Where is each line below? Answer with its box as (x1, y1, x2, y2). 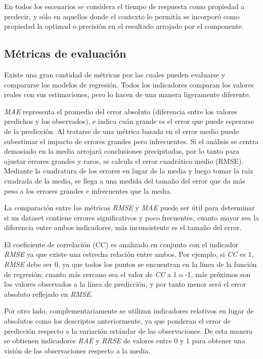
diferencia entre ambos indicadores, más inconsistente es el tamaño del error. (4, 222, 242, 233)
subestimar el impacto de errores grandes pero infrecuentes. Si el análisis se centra (4, 136, 258, 146)
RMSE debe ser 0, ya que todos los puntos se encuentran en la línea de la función (4, 259, 257, 270)
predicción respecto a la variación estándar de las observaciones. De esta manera (4, 325, 253, 336)
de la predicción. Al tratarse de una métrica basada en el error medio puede (4, 125, 239, 136)
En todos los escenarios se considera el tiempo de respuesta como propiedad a (4, 1, 245, 11)
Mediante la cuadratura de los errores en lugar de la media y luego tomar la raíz (4, 165, 253, 176)
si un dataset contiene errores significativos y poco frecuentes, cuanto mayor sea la (4, 212, 259, 222)
